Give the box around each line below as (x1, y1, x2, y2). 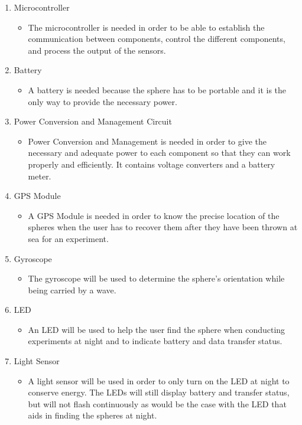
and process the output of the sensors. (28, 44, 166, 56)
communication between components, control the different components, (28, 32, 285, 45)
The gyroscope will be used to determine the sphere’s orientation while (28, 272, 285, 285)
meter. (28, 169, 51, 182)
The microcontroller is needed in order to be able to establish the (28, 21, 265, 33)
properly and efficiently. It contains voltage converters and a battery (28, 158, 275, 170)
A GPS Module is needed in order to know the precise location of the (28, 209, 280, 221)
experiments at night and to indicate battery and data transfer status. (28, 335, 282, 347)
